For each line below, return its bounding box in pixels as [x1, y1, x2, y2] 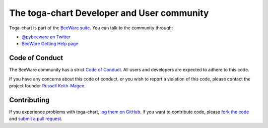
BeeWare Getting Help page [21, 41, 79, 47]
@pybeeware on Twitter [21, 34, 70, 40]
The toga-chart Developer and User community [9, 7, 209, 18]
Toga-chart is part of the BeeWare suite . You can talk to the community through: [9, 25, 173, 31]
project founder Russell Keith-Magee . [9, 83, 86, 89]
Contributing [9, 96, 50, 104]
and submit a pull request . [9, 116, 63, 122]
